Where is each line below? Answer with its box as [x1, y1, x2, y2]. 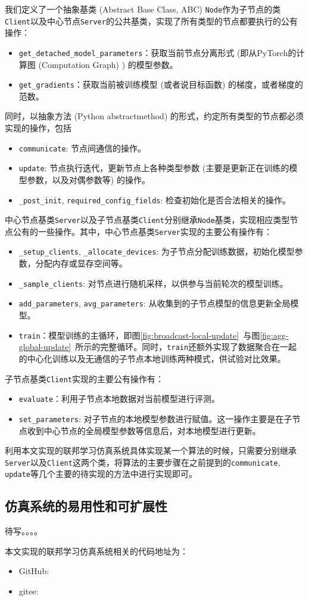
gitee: [18, 584, 39, 597]
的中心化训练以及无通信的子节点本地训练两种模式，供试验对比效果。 [18, 352, 286, 364]
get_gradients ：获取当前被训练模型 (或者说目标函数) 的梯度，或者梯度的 [18, 78, 304, 91]
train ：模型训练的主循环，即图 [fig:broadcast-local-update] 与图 [18, 329, 260, 341]
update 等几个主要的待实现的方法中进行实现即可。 [5, 467, 197, 480]
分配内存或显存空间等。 [35, 257, 127, 269]
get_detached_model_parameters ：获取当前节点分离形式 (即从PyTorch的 [18, 46, 296, 58]
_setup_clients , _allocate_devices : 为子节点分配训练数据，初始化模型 [18, 245, 295, 258]
